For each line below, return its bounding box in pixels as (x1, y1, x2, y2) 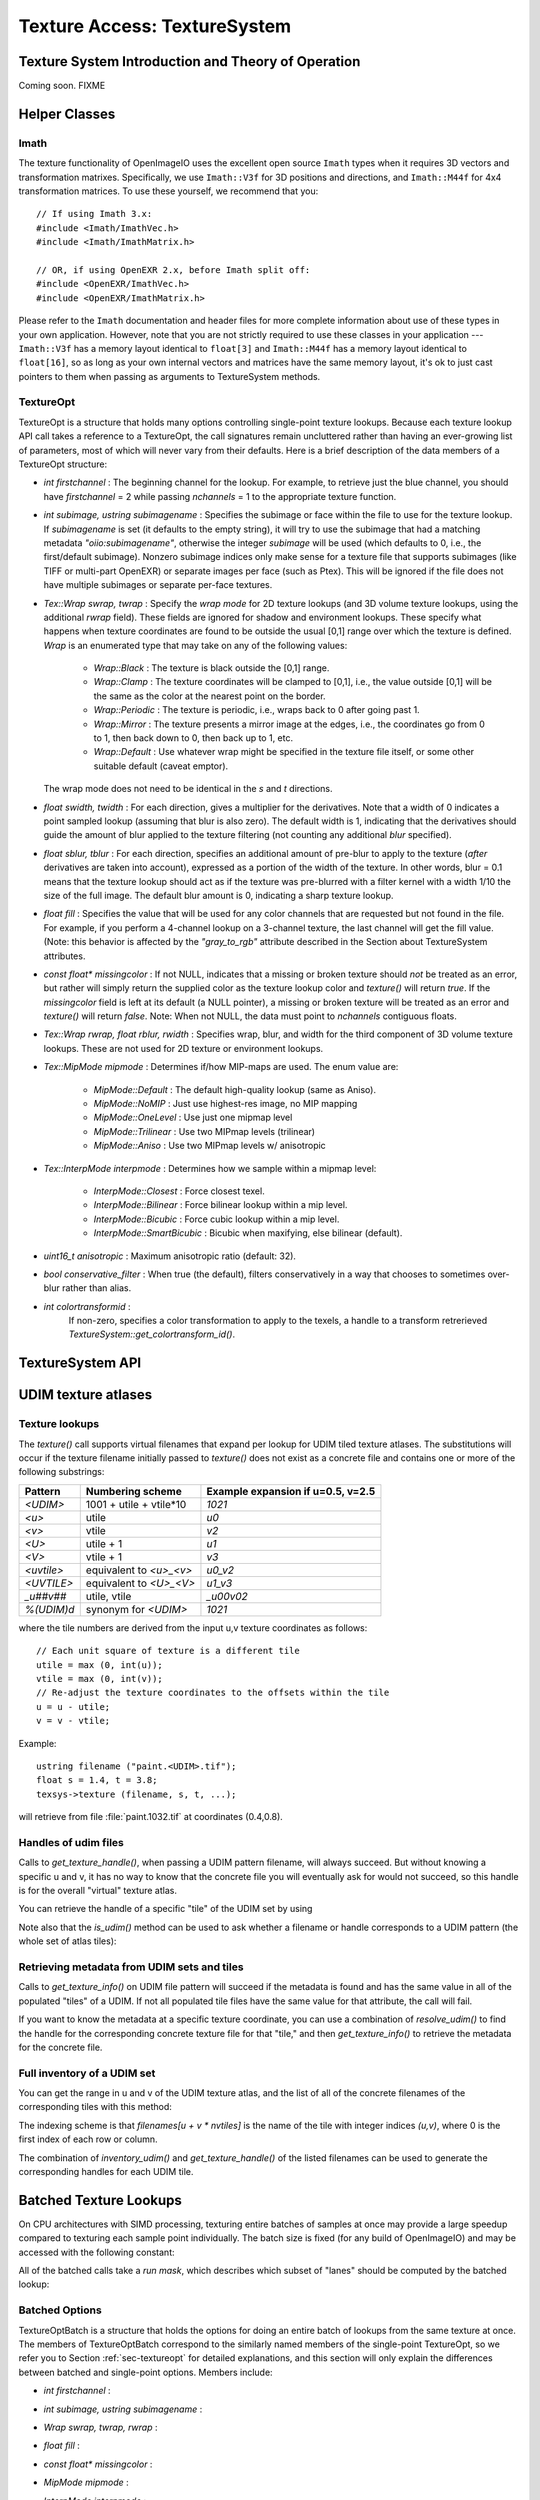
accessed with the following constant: (18, 2246, 175, 2258)
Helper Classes (18, 105, 116, 122)
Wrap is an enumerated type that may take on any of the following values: (43, 639, 348, 651)
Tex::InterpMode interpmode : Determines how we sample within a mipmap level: (43, 1162, 377, 1174)
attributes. (43, 950, 86, 962)
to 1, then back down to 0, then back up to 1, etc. (93, 732, 294, 744)
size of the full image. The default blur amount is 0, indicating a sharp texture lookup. (43, 889, 394, 901)
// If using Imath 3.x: (36, 208, 153, 220)
